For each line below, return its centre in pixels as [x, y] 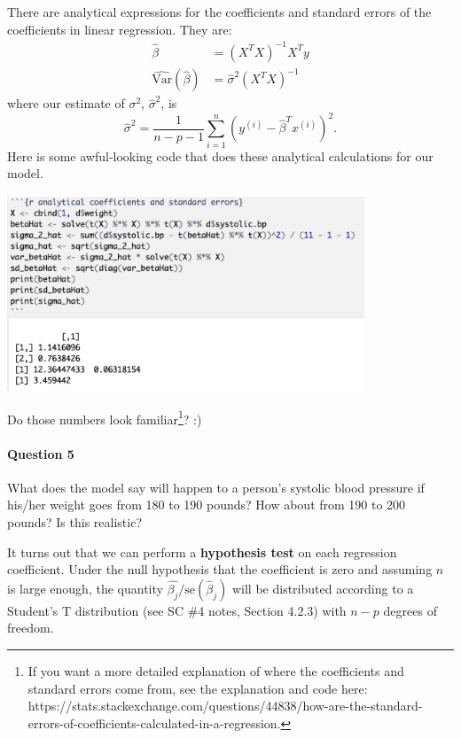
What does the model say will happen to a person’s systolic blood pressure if [216, 487]
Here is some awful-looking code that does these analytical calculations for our [220, 155]
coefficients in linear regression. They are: [120, 29]
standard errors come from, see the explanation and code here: [198, 688]
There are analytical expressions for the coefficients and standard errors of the [219, 12]
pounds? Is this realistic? [75, 521]
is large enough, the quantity [85, 588]
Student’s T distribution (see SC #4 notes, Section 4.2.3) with [177, 610]
